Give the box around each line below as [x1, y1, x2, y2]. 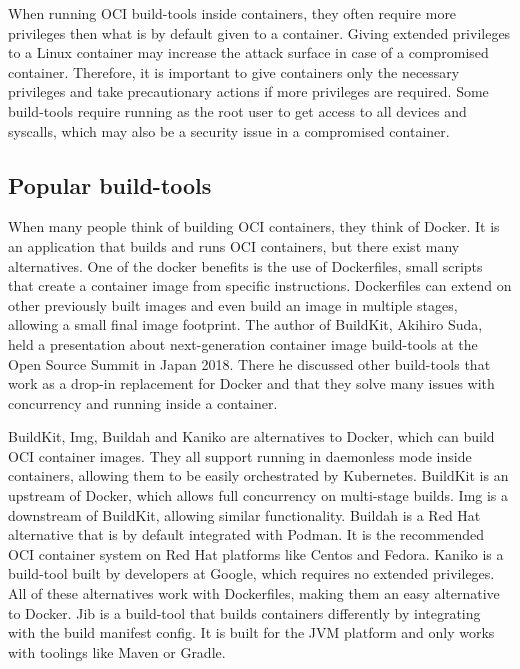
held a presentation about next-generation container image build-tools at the [8, 333, 478, 354]
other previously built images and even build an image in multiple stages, [8, 294, 458, 315]
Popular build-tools [8, 169, 212, 200]
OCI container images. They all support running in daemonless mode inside [8, 445, 472, 466]
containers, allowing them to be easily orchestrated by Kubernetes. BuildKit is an [8, 465, 509, 486]
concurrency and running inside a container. [8, 392, 278, 413]
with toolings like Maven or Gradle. [8, 641, 226, 662]
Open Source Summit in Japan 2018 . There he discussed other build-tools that [8, 353, 491, 374]
